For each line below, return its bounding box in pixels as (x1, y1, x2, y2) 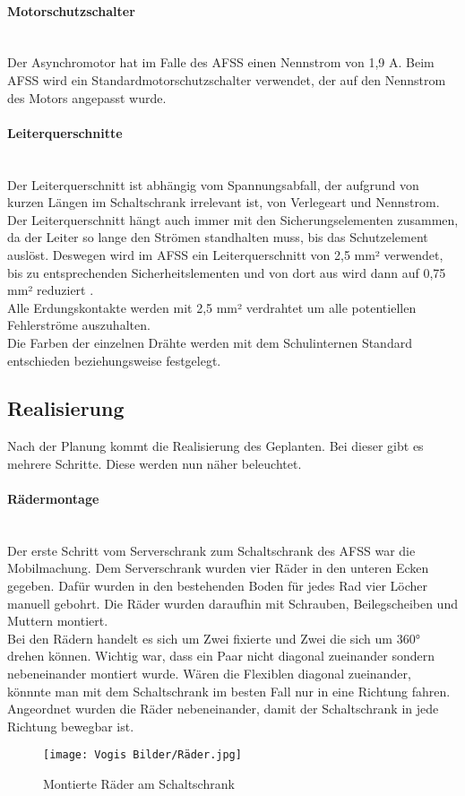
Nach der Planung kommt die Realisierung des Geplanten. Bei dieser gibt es (7, 437, 424, 455)
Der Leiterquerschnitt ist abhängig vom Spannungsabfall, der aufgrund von (7, 175, 419, 194)
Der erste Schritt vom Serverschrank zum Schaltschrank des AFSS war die (7, 541, 416, 559)
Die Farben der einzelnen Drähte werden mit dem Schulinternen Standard (7, 333, 412, 351)
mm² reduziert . (7, 281, 94, 299)
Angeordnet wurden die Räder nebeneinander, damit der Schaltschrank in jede (7, 699, 439, 718)
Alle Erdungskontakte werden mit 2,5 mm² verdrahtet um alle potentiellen (7, 298, 417, 316)
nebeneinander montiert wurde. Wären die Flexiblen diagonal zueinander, (7, 664, 411, 683)
